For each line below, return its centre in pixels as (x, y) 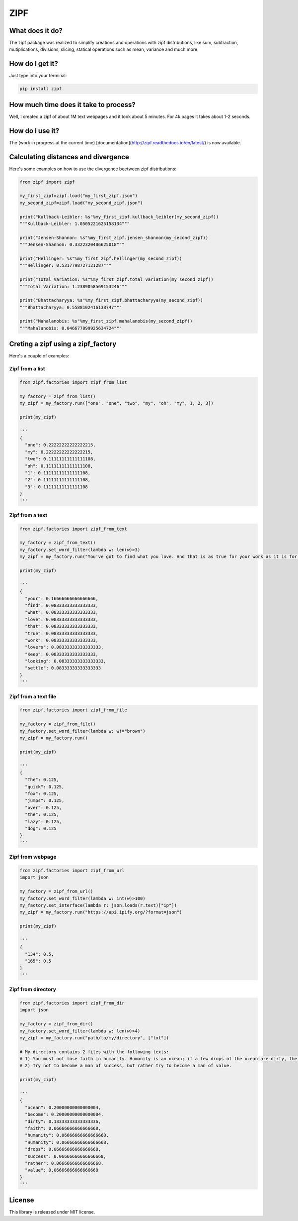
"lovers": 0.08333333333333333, (64, 647)
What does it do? (36, 31)
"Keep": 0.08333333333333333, (62, 654)
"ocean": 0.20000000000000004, (63, 1107)
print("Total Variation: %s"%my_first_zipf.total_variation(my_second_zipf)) (116, 279)
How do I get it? (34, 64)
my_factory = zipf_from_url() (56, 891)
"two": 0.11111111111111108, (61, 459)
